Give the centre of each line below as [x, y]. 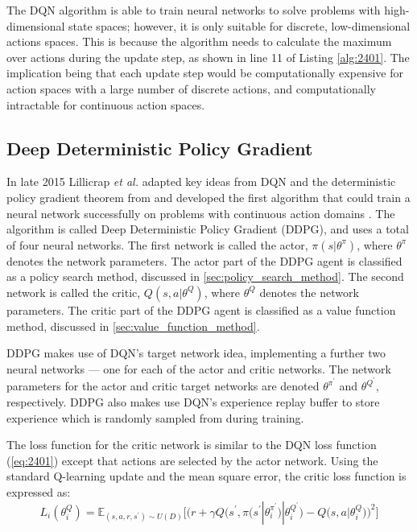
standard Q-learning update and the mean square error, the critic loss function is [206, 476]
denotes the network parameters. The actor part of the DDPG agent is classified [204, 260]
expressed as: [39, 491]
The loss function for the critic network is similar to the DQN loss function [192, 445]
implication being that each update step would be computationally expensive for [205, 73]
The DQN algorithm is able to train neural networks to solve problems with [194, 10]
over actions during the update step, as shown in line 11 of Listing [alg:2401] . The [208, 57]
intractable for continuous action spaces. [106, 104]
